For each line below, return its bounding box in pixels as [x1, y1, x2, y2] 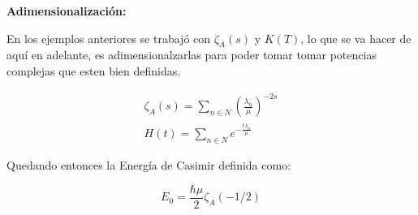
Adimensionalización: [6, 2, 127, 19]
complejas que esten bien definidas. [6, 62, 181, 79]
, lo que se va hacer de [300, 29, 412, 46]
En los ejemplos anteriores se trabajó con [6, 29, 211, 46]
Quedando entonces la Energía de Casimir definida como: [6, 157, 291, 174]
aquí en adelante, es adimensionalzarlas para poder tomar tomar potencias [6, 46, 377, 63]
